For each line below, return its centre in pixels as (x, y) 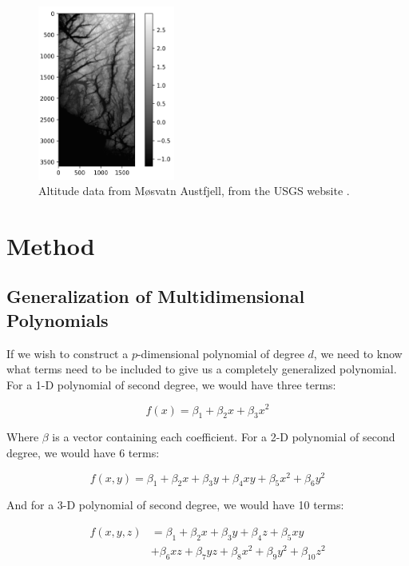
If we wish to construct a (68, 353)
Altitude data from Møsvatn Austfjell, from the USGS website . (194, 191)
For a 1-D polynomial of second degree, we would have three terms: (171, 384)
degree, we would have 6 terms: (83, 452)
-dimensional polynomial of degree (220, 353)
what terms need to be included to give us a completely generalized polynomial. (202, 369)
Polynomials (58, 319)
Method (51, 245)
